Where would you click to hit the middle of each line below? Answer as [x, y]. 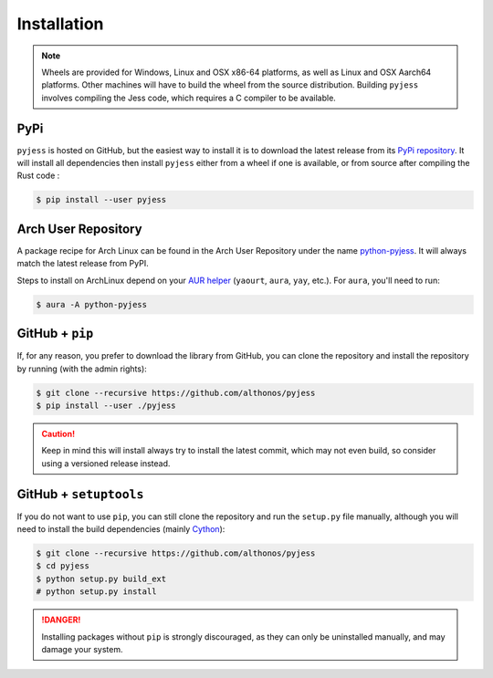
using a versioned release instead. [106, 463]
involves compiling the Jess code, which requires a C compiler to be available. [189, 98]
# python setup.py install [96, 592]
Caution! [58, 433]
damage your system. [82, 649]
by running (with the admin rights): [82, 369]
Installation [60, 24]
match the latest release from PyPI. [83, 264]
